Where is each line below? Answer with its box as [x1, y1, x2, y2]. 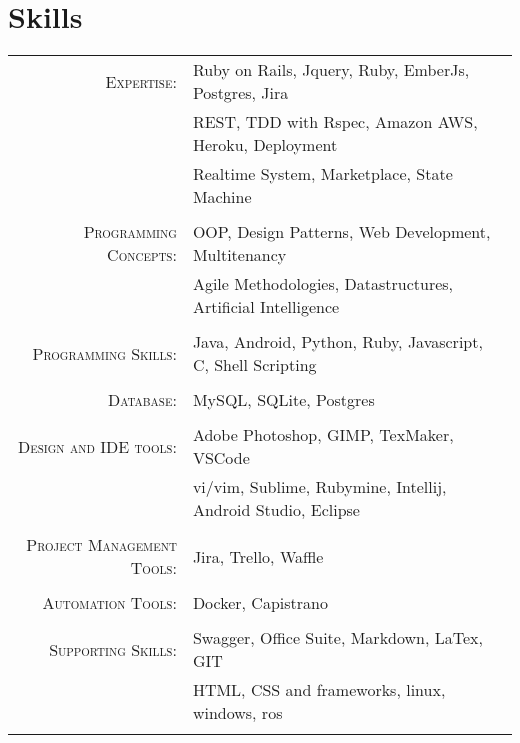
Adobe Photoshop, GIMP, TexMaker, [192, 423, 454, 447]
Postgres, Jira [192, 81, 289, 105]
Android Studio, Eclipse [192, 498, 360, 522]
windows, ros [192, 701, 283, 725]
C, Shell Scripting [192, 353, 317, 377]
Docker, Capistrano [192, 591, 328, 615]
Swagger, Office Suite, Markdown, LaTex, [192, 626, 483, 650]
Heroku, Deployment [192, 133, 338, 157]
